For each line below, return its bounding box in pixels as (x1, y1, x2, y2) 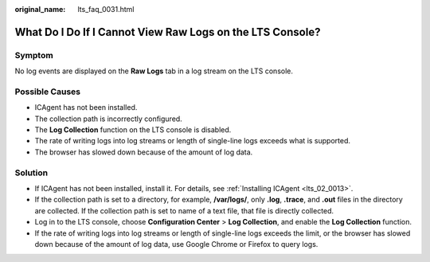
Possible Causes (14, 86, 81, 97)
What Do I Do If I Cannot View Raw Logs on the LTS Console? (14, 25, 321, 39)
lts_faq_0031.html (77, 5, 135, 14)
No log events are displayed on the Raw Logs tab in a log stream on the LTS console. (14, 66, 294, 76)
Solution (14, 167, 49, 178)
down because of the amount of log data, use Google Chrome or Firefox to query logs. (34, 239, 319, 248)
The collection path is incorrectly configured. (34, 114, 182, 123)
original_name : (14, 5, 66, 14)
